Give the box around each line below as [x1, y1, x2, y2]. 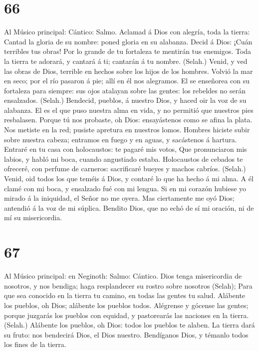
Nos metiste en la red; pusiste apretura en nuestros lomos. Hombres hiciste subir [4, 124, 250, 135]
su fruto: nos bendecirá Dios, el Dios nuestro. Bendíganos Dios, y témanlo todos [4, 329, 249, 340]
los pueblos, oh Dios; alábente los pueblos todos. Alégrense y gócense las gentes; [4, 300, 249, 310]
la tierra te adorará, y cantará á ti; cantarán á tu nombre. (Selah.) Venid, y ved [4, 55, 248, 66]
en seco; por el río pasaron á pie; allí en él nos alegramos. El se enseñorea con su [4, 75, 250, 86]
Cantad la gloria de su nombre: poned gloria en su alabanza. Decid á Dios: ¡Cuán [4, 36, 253, 46]
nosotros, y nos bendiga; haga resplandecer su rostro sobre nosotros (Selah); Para [4, 280, 253, 291]
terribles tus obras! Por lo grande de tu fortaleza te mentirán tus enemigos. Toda [4, 46, 252, 56]
